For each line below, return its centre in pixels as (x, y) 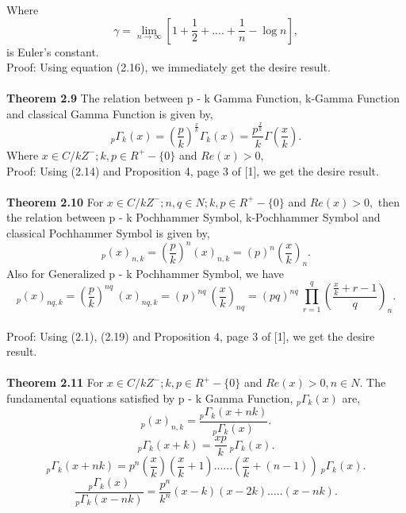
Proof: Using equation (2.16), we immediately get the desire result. (169, 67)
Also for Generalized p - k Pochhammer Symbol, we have (146, 273)
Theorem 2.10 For (55, 201)
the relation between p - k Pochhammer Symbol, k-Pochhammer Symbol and (193, 217)
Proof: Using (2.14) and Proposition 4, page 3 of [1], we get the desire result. (193, 170)
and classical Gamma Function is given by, (110, 113)
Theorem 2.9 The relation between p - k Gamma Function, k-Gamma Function (203, 98)
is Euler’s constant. (53, 51)
